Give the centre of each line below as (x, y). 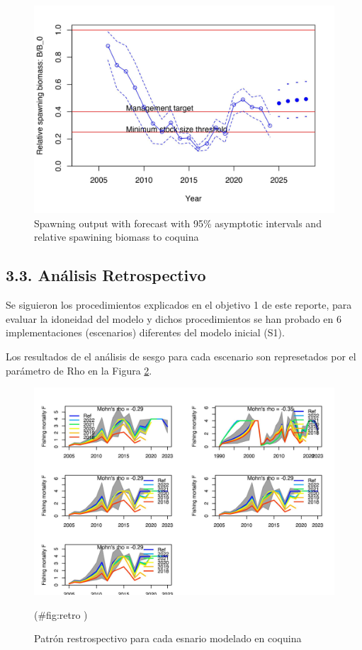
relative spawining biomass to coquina (117, 237)
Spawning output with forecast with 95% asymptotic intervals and (178, 223)
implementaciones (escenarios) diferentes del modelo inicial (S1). (145, 332)
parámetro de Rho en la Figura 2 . (79, 370)
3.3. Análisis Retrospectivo (106, 275)
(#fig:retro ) (61, 614)
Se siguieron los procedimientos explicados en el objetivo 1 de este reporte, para (179, 305)
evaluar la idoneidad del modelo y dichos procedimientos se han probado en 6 (174, 318)
